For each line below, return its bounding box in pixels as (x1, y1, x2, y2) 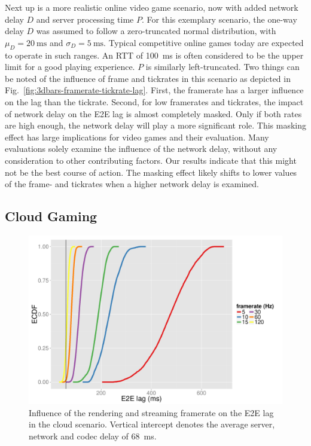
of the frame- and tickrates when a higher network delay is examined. (5, 178, 259, 190)
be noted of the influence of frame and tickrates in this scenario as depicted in (5, 72, 291, 84)
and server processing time (36, 13, 134, 25)
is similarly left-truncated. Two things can (145, 60, 300, 73)
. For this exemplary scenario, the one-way (141, 13, 297, 25)
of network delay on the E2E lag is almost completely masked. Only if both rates (5, 107, 302, 120)
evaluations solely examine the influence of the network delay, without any (5, 142, 278, 155)
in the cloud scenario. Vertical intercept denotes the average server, (29, 418, 275, 430)
